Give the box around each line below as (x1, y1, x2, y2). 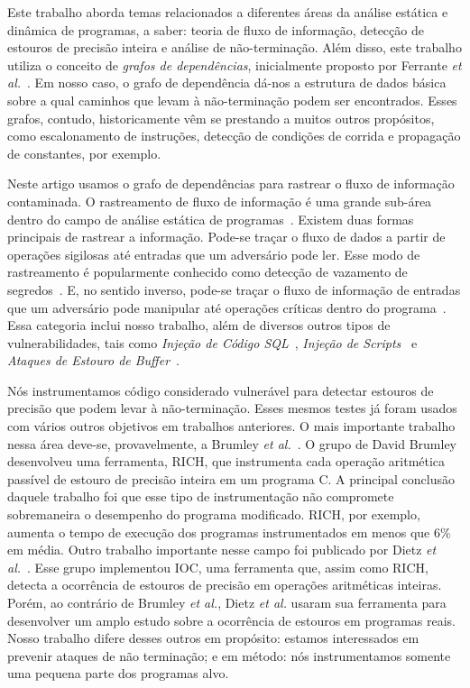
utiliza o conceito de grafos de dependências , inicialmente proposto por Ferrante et (7, 55, 462, 74)
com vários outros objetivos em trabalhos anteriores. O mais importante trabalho (7, 417, 456, 436)
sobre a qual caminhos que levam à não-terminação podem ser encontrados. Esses (7, 90, 457, 109)
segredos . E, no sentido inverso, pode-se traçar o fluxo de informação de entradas (7, 280, 461, 298)
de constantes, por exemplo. (7, 143, 161, 162)
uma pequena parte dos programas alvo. (7, 664, 229, 683)
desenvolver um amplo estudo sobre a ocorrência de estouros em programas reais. (7, 610, 456, 629)
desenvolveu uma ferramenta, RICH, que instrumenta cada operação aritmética (7, 452, 446, 471)
